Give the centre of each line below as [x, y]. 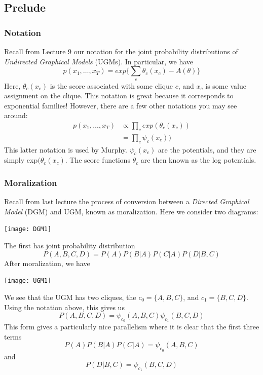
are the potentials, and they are [207, 149]
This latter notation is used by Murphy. [66, 149]
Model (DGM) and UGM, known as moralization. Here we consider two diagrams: [131, 211]
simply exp [21, 160]
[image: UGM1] [28, 281]
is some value [226, 85]
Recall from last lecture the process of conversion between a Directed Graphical [127, 201]
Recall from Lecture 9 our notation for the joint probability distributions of [121, 51]
